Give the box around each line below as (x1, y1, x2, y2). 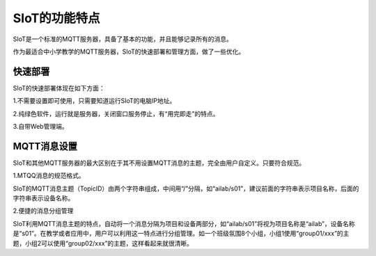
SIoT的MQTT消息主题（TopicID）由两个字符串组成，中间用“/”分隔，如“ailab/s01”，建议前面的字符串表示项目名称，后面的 (13, 184, 359, 193)
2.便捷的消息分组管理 (13, 207, 74, 215)
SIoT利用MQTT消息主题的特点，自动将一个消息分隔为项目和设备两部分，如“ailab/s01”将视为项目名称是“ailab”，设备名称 (13, 219, 355, 227)
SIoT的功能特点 (13, 10, 100, 26)
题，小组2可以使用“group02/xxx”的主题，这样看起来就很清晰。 (13, 239, 194, 247)
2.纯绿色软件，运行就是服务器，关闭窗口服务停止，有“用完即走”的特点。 (13, 109, 219, 118)
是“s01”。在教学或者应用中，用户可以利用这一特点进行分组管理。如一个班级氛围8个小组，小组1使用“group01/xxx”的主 (13, 230, 350, 238)
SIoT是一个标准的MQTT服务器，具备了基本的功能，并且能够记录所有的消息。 (13, 35, 233, 43)
